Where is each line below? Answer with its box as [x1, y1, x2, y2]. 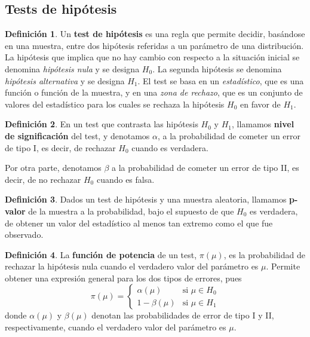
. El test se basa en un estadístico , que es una [137, 74, 304, 87]
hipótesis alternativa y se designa [5, 74, 125, 87]
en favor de [240, 97, 281, 110]
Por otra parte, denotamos [5, 161, 102, 174]
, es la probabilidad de [223, 248, 305, 261]
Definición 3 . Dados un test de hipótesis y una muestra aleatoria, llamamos [5, 193, 287, 206]
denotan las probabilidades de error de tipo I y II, [91, 309, 274, 321]
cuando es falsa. [96, 173, 155, 185]
